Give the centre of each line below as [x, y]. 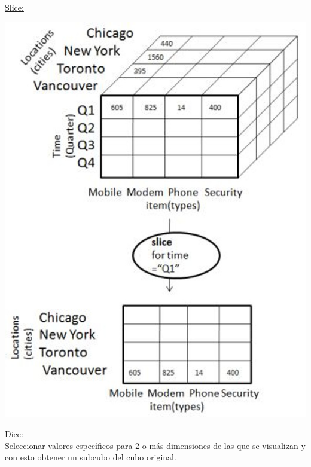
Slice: [14, 7]
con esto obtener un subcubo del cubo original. [91, 457]
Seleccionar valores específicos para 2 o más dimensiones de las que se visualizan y [155, 445]
